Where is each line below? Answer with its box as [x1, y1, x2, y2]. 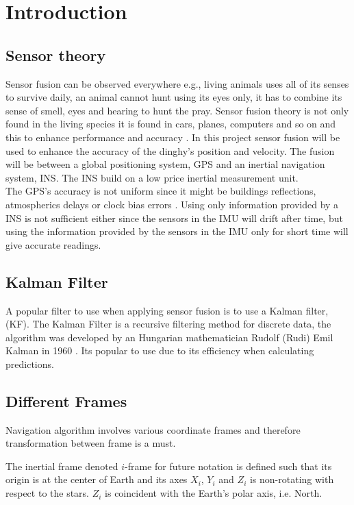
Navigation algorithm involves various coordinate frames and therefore [5, 422, 301, 436]
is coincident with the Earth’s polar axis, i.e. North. [105, 486, 323, 500]
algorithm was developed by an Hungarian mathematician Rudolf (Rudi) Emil [5, 330, 333, 344]
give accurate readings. [5, 237, 101, 251]
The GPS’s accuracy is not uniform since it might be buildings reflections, [5, 184, 316, 198]
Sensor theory [5, 44, 106, 65]
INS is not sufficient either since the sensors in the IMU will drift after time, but [5, 210, 343, 225]
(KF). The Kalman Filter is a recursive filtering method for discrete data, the [5, 317, 331, 331]
